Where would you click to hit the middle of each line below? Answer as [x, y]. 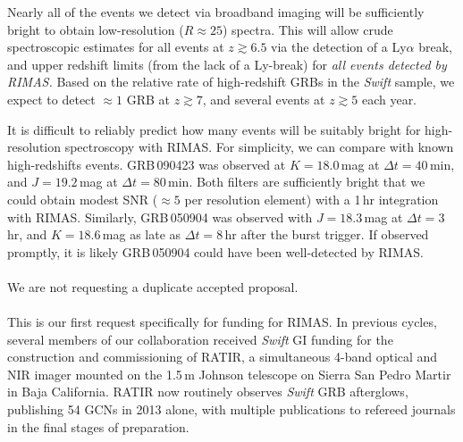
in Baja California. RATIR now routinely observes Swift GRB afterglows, [208, 392]
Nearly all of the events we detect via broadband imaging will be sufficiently [216, 12]
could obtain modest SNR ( [83, 199]
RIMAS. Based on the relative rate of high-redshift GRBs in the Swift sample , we [231, 82]
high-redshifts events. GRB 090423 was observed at [147, 164]
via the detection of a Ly [339, 47]
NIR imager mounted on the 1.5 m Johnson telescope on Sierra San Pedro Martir [229, 374]
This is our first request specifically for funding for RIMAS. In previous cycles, [222, 322]
